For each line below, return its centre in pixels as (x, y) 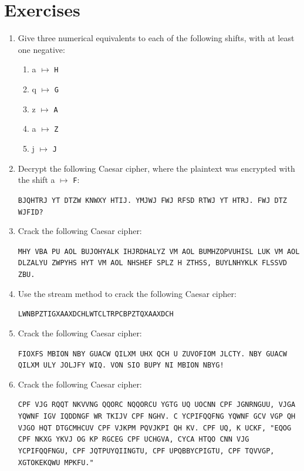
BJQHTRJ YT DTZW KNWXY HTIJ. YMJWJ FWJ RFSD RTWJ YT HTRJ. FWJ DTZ (152, 200)
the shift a (36, 180)
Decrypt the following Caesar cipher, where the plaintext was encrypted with (156, 168)
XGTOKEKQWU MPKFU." (56, 462)
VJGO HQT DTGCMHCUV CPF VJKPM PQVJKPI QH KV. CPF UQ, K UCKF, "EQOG (155, 428)
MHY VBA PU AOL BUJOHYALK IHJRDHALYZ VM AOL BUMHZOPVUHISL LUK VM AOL (159, 251)
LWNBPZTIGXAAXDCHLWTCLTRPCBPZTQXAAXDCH (96, 314)
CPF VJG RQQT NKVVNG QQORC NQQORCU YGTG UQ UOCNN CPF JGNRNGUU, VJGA (157, 405)
